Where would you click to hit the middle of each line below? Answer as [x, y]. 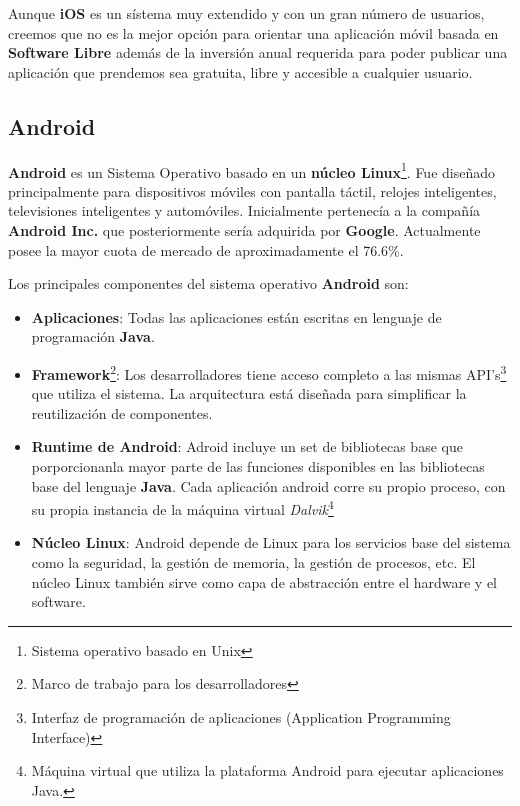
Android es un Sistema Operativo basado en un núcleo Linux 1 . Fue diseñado [251, 170]
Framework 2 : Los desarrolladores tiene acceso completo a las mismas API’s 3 [269, 372]
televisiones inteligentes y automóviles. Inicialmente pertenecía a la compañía [244, 210]
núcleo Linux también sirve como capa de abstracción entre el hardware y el [264, 581]
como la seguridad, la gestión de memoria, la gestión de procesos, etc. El [253, 562]
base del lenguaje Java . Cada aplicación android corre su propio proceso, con [268, 485]
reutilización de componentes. [122, 412]
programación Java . [93, 336]
